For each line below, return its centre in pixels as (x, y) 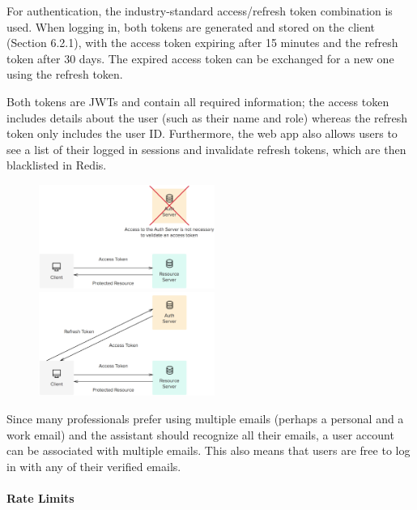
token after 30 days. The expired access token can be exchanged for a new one (200, 58)
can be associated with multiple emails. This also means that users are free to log (208, 450)
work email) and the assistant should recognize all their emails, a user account (200, 434)
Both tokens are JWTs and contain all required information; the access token (198, 101)
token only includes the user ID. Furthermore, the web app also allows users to (202, 133)
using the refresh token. (65, 74)
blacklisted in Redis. (57, 165)
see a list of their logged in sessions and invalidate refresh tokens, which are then (206, 149)
